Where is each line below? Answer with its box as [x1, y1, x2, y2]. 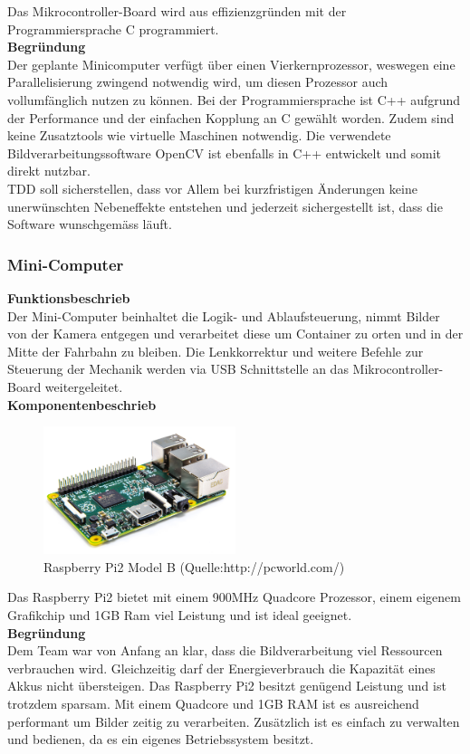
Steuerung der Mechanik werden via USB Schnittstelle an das [7, 359, 349, 378]
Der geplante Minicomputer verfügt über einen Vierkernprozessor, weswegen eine [7, 54, 456, 73]
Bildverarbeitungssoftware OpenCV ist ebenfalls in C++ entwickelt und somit [7, 143, 442, 162]
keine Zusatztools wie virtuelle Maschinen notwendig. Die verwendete [7, 126, 391, 145]
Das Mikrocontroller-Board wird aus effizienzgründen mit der [7, 2, 347, 20]
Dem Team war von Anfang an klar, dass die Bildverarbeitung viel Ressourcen [7, 641, 443, 660]
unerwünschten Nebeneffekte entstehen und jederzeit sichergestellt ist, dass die [7, 196, 443, 215]
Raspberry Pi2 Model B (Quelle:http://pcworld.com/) [43, 557, 345, 576]
